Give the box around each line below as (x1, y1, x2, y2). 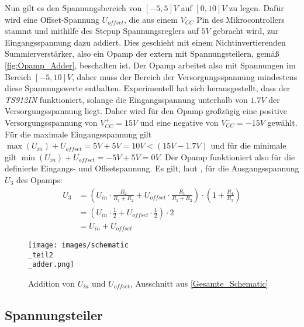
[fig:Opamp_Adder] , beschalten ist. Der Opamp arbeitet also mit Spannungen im (5, 58, 296, 71)
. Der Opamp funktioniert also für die (160, 150, 295, 163)
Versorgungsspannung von (5, 116, 98, 128)
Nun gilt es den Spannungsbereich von (5, 2, 142, 13)
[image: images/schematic (28, 241, 129, 250)
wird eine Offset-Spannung (5, 13, 99, 25)
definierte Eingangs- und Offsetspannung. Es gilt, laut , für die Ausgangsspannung (5, 162, 299, 174)
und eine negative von (140, 116, 219, 128)
